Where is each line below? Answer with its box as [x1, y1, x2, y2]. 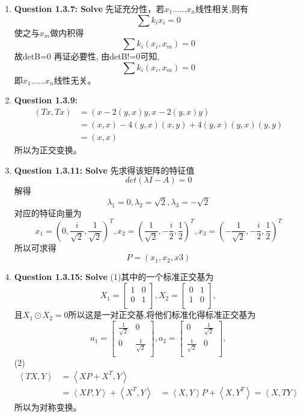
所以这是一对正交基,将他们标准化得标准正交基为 [68, 308, 256, 321]
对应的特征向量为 [14, 206, 82, 219]
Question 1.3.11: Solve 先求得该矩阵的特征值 [14, 163, 195, 176]
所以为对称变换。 [14, 400, 82, 413]
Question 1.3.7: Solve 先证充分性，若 [14, 2, 165, 14]
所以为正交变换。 [14, 144, 82, 156]
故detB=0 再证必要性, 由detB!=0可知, [14, 50, 160, 62]
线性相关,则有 [195, 2, 249, 14]
